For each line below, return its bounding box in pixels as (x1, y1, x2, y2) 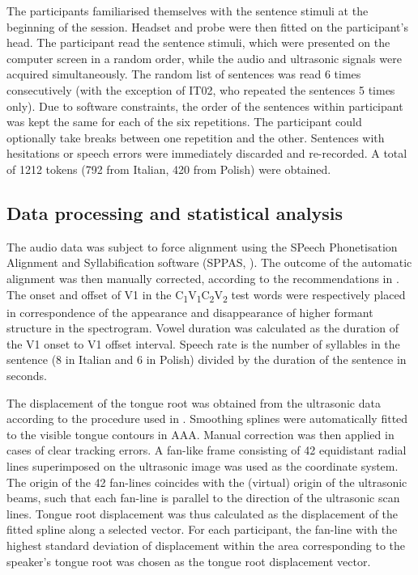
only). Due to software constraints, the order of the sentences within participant (6, 97, 403, 114)
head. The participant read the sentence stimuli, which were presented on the (6, 34, 390, 51)
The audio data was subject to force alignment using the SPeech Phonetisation (6, 238, 398, 255)
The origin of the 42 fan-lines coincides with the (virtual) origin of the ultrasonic (6, 473, 407, 490)
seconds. (6, 367, 47, 384)
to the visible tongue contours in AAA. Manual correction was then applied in (6, 425, 395, 442)
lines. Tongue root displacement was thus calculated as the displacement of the (6, 505, 399, 522)
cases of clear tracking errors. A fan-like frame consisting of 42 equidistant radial (6, 442, 407, 459)
